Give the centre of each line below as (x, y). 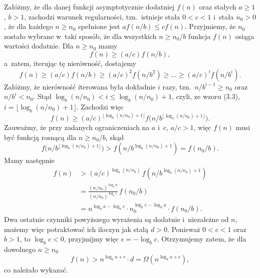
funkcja (200, 36)
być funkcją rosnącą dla (40, 137)
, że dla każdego (29, 26)
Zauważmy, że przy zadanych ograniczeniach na (77, 127)
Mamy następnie (29, 160)
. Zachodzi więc (100, 106)
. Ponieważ (184, 229)
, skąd (115, 137)
